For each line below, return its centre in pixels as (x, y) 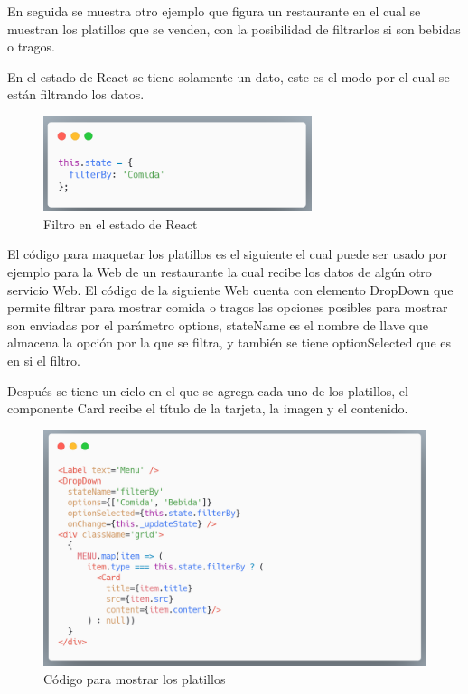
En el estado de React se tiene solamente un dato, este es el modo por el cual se (229, 76)
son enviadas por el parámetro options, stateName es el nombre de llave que (218, 324)
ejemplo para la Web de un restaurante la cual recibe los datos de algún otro (220, 271)
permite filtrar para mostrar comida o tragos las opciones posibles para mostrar (228, 307)
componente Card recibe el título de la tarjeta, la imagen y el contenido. (208, 408)
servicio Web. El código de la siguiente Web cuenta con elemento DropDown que (230, 289)
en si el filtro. (44, 360)
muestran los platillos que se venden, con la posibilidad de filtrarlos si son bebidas (234, 28)
